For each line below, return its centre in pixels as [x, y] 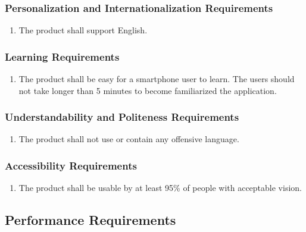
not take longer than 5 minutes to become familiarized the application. [148, 90]
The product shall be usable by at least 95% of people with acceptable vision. [160, 188]
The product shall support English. [83, 30]
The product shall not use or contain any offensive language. [129, 139]
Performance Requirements [90, 220]
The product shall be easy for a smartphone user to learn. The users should [157, 79]
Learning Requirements [62, 56]
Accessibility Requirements [71, 165]
